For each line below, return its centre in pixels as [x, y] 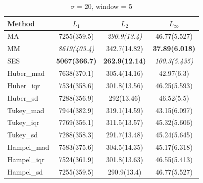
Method [21, 23]
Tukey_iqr [24, 122]
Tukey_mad [26, 110]
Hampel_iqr [26, 159]
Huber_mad [26, 73]
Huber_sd [23, 97]
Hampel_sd [25, 171]
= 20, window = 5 [104, 6]
